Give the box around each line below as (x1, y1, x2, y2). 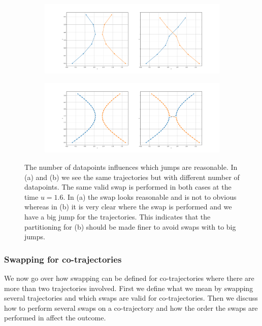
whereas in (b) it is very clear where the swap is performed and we (24, 201, 232, 212)
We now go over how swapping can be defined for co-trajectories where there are (4, 272, 254, 283)
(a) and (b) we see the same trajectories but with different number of (24, 171, 240, 182)
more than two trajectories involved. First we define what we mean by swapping (4, 282, 253, 293)
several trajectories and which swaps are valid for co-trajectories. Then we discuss (4, 293, 258, 303)
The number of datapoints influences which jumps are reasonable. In (24, 161, 238, 172)
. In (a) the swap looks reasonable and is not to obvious (63, 191, 237, 202)
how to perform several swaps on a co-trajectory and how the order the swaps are (4, 302, 258, 313)
